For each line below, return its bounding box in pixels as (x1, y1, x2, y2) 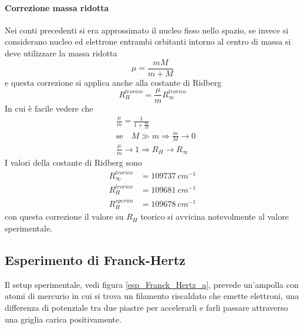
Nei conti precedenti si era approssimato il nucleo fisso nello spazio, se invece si (5, 23, 289, 36)
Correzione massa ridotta (5, 1, 109, 14)
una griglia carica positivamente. (5, 313, 121, 325)
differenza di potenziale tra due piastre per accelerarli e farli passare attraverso (5, 301, 288, 313)
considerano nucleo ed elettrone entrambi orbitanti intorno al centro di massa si (5, 35, 291, 48)
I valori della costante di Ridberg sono (5, 156, 142, 168)
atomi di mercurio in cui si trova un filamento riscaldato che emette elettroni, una (5, 290, 299, 302)
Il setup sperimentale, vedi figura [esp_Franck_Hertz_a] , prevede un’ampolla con (5, 278, 299, 290)
